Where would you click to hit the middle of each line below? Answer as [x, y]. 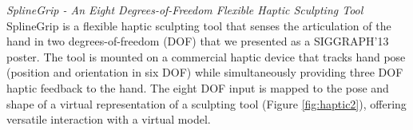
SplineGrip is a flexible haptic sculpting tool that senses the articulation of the [199, 25]
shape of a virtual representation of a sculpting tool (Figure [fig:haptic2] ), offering [206, 103]
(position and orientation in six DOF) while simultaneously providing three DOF [205, 72]
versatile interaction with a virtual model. [109, 119]
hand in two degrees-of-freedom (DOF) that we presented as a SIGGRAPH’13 [198, 41]
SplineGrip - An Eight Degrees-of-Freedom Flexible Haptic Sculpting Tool [185, 10]
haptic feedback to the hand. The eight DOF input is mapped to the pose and [198, 87]
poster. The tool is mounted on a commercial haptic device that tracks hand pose [206, 56]
